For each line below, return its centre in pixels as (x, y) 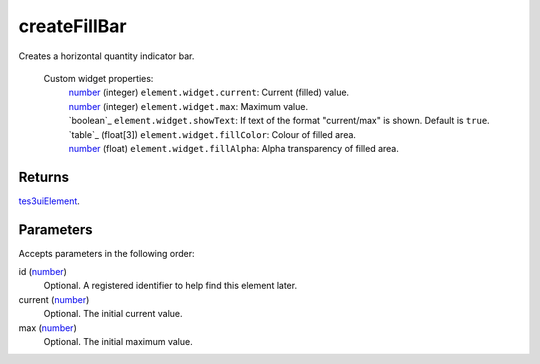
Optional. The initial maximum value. (118, 342)
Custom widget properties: (98, 78)
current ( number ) (54, 299)
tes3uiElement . (49, 201)
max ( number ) (47, 327)
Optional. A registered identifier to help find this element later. (170, 286)
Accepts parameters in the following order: (106, 253)
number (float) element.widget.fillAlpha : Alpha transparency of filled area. (234, 148)
